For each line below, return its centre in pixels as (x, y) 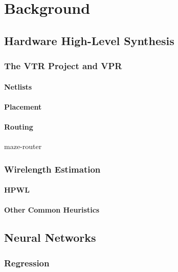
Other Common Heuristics (52, 210)
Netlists (18, 86)
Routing (19, 126)
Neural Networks (50, 237)
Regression (27, 263)
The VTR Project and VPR (63, 66)
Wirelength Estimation (52, 169)
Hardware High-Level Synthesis (89, 40)
